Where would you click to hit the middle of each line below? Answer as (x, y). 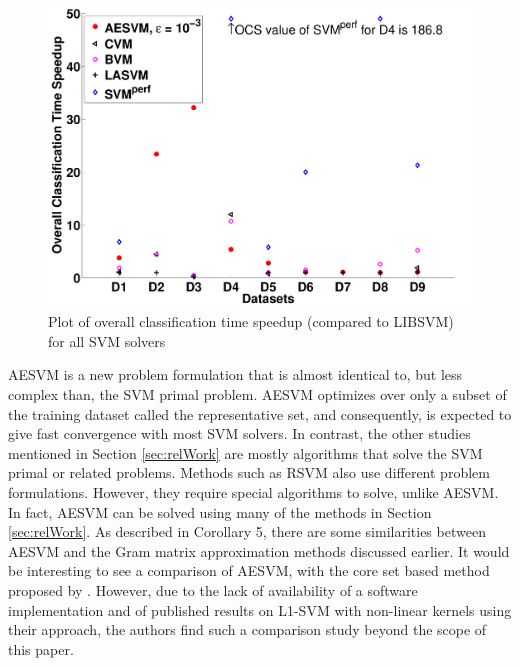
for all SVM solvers (107, 340)
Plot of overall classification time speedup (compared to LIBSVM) (251, 321)
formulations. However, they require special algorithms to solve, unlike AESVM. (253, 492)
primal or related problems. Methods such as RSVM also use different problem (249, 472)
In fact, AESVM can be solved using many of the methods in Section (220, 511)
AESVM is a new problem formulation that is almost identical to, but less (235, 374)
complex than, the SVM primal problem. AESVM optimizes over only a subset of (257, 394)
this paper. (41, 648)
